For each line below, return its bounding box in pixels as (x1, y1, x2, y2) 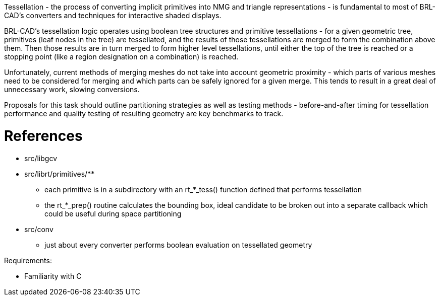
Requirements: (4, 256, 52, 265)
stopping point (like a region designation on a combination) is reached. (4, 52, 239, 61)
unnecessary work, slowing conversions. (4, 85, 140, 94)
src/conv (24, 224, 53, 234)
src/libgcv (24, 154, 58, 163)
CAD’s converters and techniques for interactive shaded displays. (4, 11, 222, 20)
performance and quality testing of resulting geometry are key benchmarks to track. (4, 109, 284, 118)
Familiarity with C (24, 271, 82, 280)
